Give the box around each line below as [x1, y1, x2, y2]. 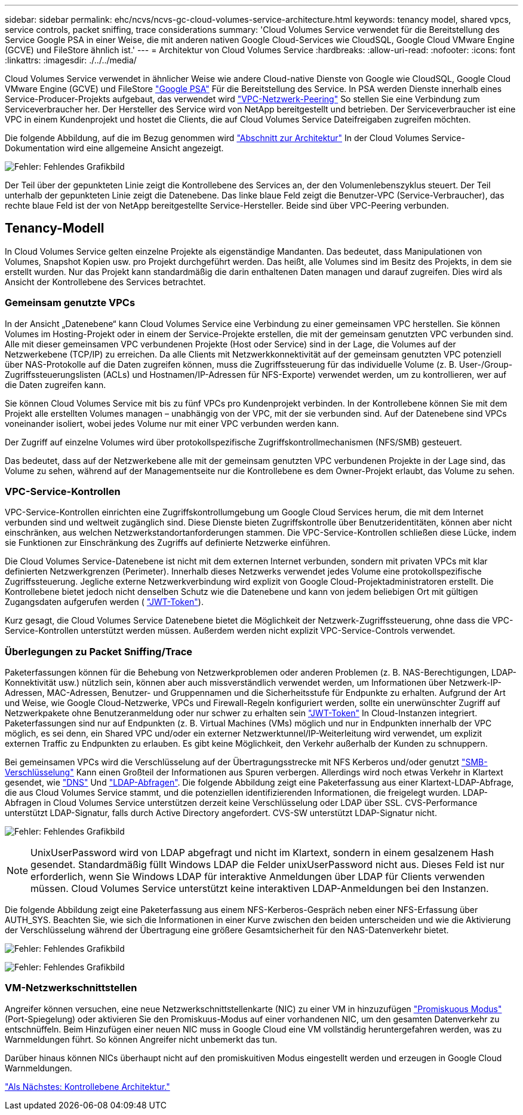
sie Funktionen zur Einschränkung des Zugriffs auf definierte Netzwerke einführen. [5, 537, 331, 548]
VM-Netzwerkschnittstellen [5, 982, 137, 994]
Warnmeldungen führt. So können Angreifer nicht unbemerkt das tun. [5, 1034, 278, 1044]
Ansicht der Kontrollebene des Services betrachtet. [5, 276, 206, 287]
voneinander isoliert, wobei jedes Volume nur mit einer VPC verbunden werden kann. [5, 418, 339, 429]
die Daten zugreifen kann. [5, 379, 106, 390]
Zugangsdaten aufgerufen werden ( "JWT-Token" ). [5, 597, 204, 607]
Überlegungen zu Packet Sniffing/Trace [5, 645, 193, 658]
